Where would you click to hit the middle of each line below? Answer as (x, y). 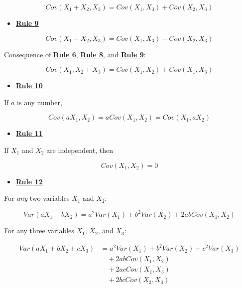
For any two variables (37, 198)
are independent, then (80, 150)
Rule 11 (29, 133)
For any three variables (39, 230)
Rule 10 (29, 85)
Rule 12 (29, 181)
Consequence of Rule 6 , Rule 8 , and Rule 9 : (75, 54)
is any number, (40, 102)
